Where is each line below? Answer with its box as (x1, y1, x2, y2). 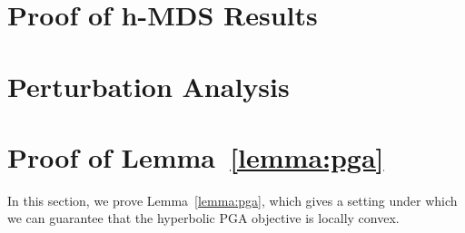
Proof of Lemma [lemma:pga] (7, 138, 384, 175)
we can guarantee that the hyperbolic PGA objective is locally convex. (7, 209, 400, 228)
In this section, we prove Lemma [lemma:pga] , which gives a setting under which (7, 190, 458, 209)
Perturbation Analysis (7, 67, 290, 104)
